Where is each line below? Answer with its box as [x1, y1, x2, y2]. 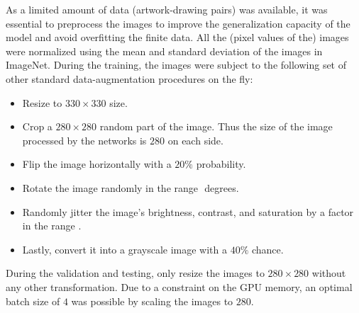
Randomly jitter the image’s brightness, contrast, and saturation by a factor [22, 204, 354, 219]
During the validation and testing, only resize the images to [6, 266, 265, 280]
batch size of [6, 293, 60, 308]
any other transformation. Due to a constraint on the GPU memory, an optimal [6, 279, 353, 294]
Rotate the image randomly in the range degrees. [22, 180, 239, 195]
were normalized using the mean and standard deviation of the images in [6, 43, 323, 58]
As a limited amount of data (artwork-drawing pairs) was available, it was [6, 2, 328, 16]
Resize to [22, 95, 62, 110]
